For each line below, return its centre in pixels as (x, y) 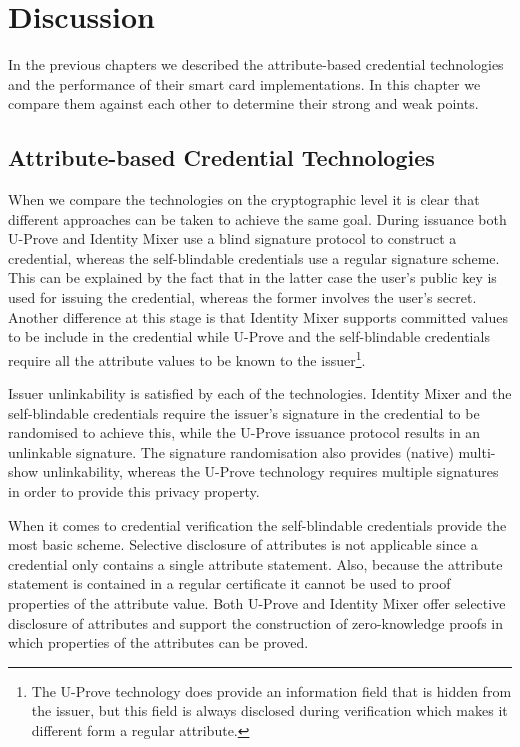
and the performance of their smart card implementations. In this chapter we (244, 83)
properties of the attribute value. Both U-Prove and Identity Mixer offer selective (257, 603)
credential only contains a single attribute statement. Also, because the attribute (255, 563)
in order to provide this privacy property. (134, 491)
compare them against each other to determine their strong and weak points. (243, 103)
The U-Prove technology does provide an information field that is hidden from (271, 690)
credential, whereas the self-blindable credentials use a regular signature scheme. (254, 257)
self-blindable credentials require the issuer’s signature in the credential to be (244, 412)
